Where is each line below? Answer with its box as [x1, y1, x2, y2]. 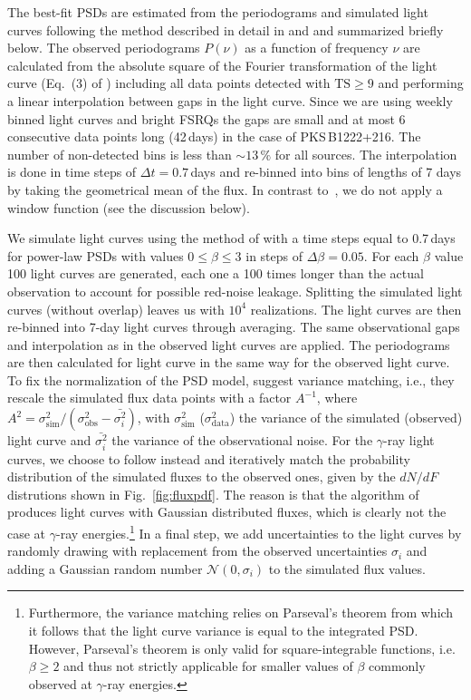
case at [7, 523, 46, 542]
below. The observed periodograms [7, 38, 200, 57]
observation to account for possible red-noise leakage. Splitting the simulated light [7, 281, 463, 300]
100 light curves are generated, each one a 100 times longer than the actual [7, 264, 424, 283]
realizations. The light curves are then [250, 299, 462, 318]
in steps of [245, 246, 303, 265]
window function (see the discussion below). [7, 198, 250, 217]
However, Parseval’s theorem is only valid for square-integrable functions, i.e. [28, 638, 456, 657]
